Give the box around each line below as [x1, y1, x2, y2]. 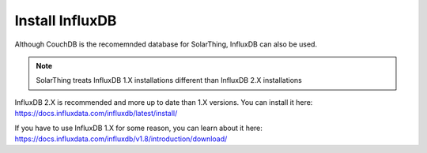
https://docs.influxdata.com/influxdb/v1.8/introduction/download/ [14, 134, 228, 144]
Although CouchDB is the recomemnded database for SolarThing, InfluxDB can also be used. [14, 39, 318, 49]
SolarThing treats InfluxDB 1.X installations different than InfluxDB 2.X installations [36, 76, 302, 85]
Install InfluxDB [14, 12, 117, 29]
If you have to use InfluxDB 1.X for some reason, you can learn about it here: [14, 123, 263, 132]
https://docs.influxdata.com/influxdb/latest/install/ [14, 109, 178, 118]
